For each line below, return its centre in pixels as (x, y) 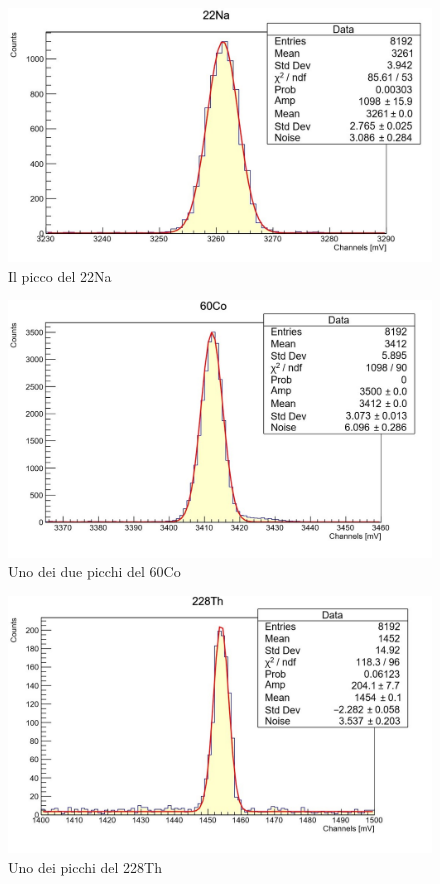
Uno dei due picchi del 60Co (94, 571)
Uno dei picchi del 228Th (85, 866)
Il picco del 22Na (60, 275)
